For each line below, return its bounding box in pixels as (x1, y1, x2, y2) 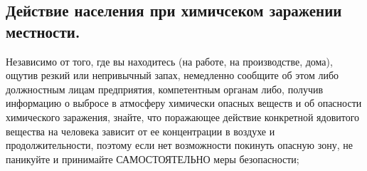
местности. (6, 20, 80, 42)
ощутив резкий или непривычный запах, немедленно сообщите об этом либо (6, 68, 339, 83)
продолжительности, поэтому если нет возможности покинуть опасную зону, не (6, 138, 353, 152)
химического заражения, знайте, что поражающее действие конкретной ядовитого (6, 109, 360, 124)
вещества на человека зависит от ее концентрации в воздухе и (6, 123, 275, 138)
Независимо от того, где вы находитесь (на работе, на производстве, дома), (6, 53, 333, 68)
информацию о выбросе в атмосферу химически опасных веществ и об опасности (6, 95, 362, 110)
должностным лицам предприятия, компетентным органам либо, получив (6, 81, 324, 96)
